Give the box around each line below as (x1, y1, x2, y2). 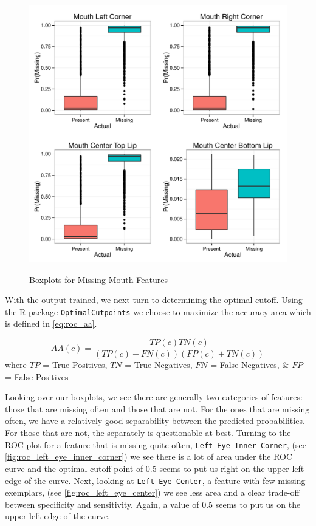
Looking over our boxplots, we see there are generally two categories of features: (5, 391, 303, 403)
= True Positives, (43, 358, 108, 371)
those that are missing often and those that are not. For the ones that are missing (5, 402, 310, 415)
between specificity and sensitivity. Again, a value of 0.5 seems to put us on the (5, 497, 301, 510)
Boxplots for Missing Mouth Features (29, 273, 168, 285)
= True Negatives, (125, 358, 193, 371)
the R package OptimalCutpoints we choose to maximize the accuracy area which (5, 305, 311, 318)
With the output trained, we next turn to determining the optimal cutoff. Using (5, 293, 303, 306)
